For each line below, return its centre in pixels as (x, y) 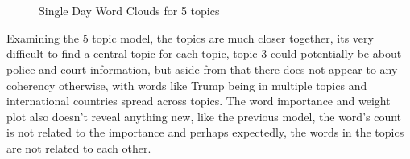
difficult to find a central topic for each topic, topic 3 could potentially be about (204, 53)
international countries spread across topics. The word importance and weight (199, 101)
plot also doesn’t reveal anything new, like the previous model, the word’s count (204, 116)
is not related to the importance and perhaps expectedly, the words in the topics (205, 132)
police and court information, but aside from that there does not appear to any (202, 69)
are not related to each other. (79, 147)
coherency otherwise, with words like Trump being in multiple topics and (187, 85)
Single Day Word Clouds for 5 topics (129, 11)
